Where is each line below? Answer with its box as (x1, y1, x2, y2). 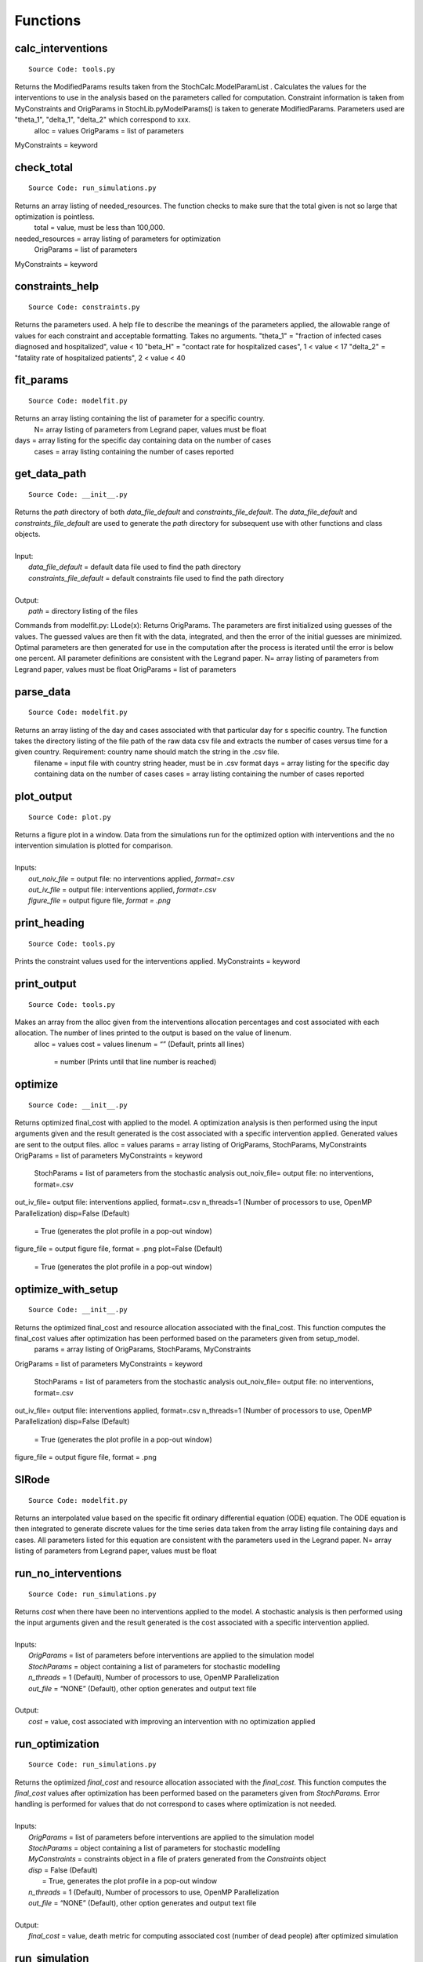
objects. (14, 530, 41, 539)
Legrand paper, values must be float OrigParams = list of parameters (14, 664, 237, 674)
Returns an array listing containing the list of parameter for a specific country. (14, 414, 266, 423)
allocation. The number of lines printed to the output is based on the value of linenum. (14, 1028, 291, 1038)
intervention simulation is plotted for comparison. (14, 841, 173, 851)
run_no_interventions (14, 1566, 122, 1580)
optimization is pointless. (14, 212, 96, 221)
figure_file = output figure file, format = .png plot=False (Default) (14, 1244, 223, 1253)
